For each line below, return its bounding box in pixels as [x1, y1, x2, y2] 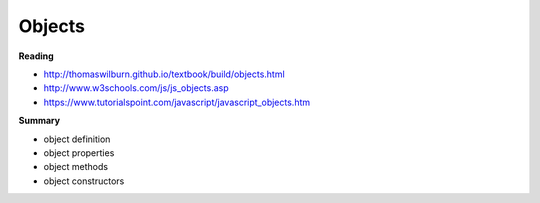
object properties [43, 146, 115, 159]
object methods [43, 161, 109, 173]
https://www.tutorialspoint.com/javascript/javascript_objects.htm [43, 96, 311, 108]
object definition [43, 133, 111, 145]
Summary [18, 115, 60, 127]
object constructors [43, 175, 125, 187]
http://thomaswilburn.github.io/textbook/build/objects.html [43, 68, 285, 80]
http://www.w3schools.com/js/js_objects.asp [43, 82, 229, 94]
